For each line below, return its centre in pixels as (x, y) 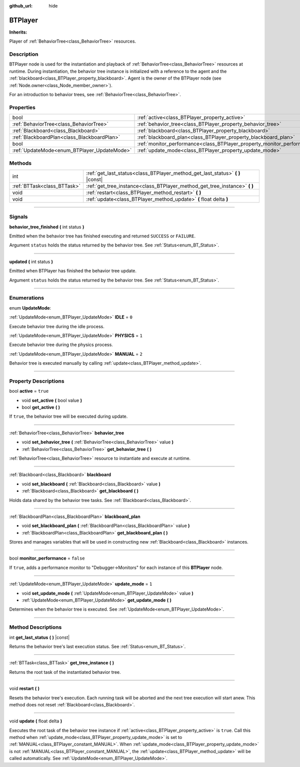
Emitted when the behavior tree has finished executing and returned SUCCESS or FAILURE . (102, 236)
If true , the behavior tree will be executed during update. (68, 416)
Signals (18, 217)
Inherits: (18, 32)
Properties (22, 107)
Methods (20, 163)
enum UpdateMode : (30, 308)
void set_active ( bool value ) (52, 400)
